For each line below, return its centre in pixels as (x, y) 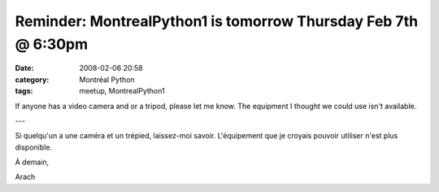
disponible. (34, 147)
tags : (24, 91)
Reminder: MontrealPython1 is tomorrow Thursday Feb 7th (217, 21)
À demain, (32, 162)
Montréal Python (107, 79)
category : (32, 79)
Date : (24, 68)
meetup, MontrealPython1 (122, 91)
